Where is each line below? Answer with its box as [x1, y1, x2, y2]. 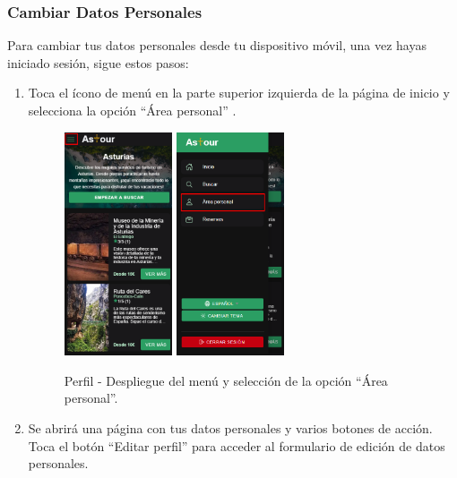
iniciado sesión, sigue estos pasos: [7, 53, 189, 72]
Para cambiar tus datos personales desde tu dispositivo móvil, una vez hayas [7, 36, 427, 55]
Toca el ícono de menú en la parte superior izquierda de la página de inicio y [28, 83, 450, 102]
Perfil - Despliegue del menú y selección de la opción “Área [64, 371, 388, 389]
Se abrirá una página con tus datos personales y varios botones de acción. [28, 418, 433, 437]
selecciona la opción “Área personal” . [28, 101, 237, 119]
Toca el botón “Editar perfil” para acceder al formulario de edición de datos [28, 436, 445, 455]
